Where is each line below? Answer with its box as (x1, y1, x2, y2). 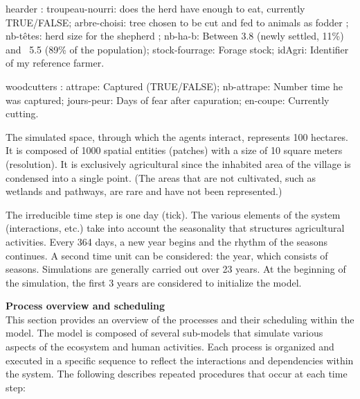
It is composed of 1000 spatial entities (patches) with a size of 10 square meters (6, 143, 343, 158)
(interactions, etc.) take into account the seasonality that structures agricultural (6, 221, 345, 235)
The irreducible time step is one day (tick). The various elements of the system (6, 207, 341, 221)
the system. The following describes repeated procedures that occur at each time (6, 366, 348, 381)
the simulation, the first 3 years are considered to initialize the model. (6, 275, 302, 289)
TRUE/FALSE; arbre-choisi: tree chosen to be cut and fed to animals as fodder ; (6, 15, 349, 29)
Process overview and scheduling (6, 298, 165, 313)
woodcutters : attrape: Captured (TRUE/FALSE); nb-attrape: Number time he (6, 78, 343, 93)
